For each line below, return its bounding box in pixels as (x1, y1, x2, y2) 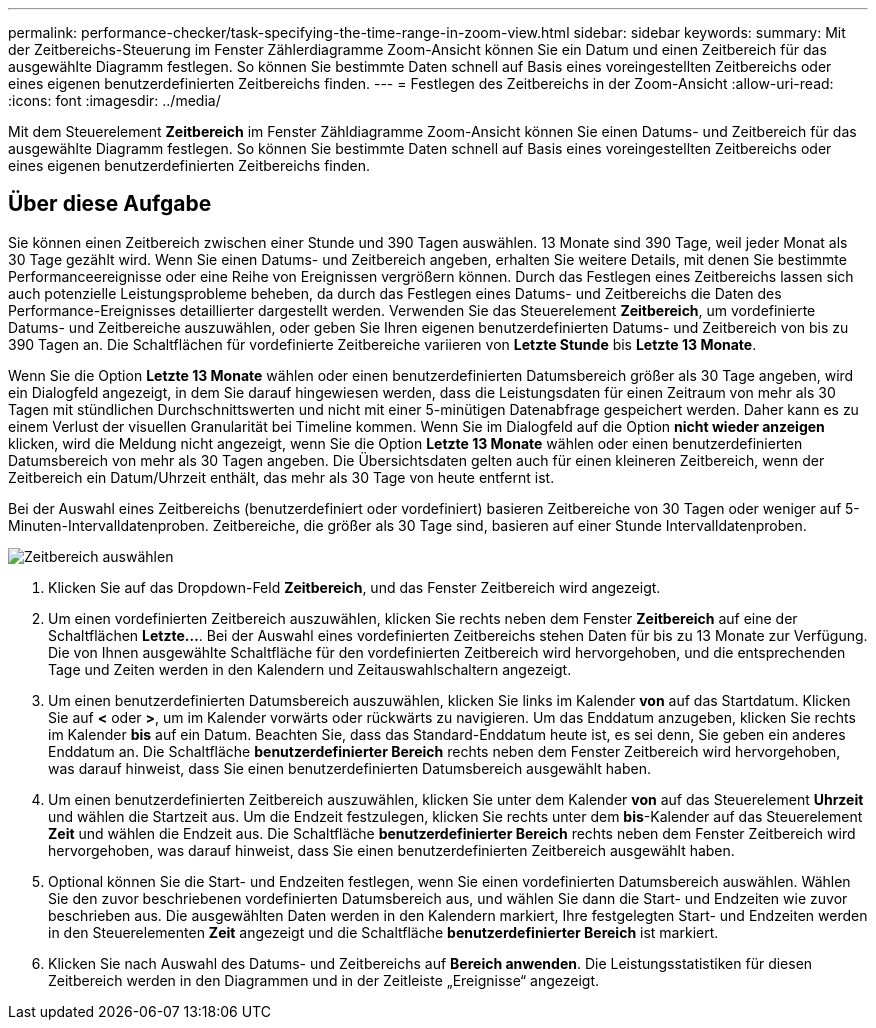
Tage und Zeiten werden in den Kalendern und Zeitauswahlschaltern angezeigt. (48, 660, 572, 678)
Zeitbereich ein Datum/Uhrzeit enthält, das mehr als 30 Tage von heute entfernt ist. (8, 468, 555, 486)
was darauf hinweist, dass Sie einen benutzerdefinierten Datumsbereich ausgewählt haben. (48, 759, 652, 777)
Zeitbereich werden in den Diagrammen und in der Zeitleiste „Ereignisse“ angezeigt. (48, 971, 600, 989)
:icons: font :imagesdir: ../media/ (8, 92, 221, 109)
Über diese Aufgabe (8, 191, 212, 217)
